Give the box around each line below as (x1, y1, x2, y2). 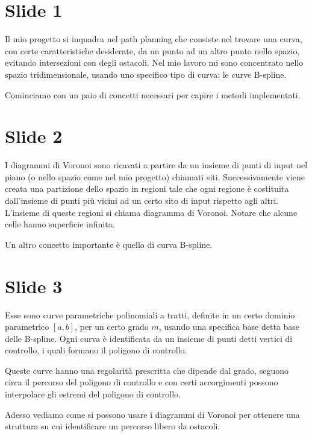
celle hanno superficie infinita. (5, 218, 115, 230)
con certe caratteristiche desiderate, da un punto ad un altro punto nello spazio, (5, 44, 300, 57)
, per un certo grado (75, 320, 149, 333)
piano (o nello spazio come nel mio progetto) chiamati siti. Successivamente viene (5, 170, 305, 183)
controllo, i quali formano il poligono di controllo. (5, 344, 187, 356)
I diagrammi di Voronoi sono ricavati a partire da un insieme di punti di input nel (5, 159, 308, 171)
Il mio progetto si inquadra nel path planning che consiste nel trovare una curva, (5, 33, 302, 45)
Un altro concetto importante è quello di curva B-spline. (5, 238, 213, 250)
